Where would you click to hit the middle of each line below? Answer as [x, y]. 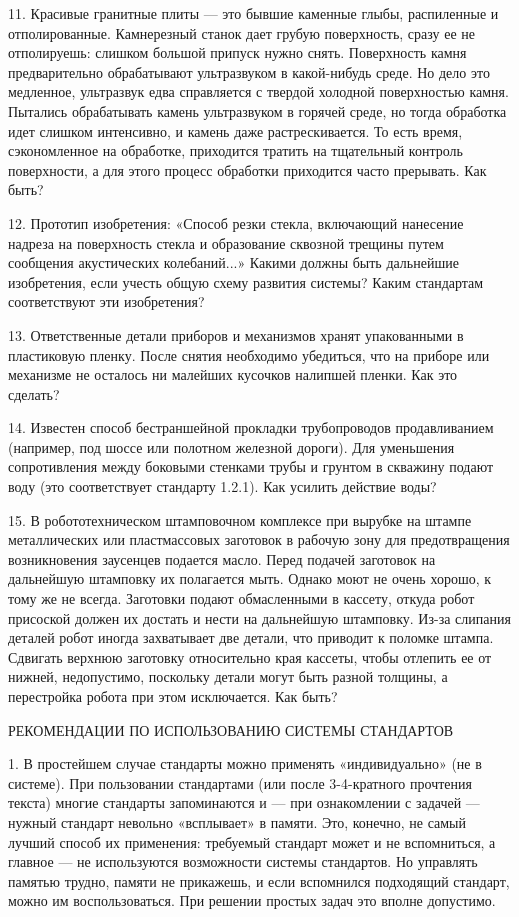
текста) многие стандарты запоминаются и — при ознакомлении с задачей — [244, 802]
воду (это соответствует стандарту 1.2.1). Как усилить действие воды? [222, 486]
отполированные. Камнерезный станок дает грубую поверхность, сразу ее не [241, 32]
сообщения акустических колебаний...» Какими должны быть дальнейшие [233, 262]
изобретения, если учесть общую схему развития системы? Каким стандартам [246, 281]
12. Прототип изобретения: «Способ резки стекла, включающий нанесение [236, 222]
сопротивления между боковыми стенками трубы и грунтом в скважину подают [251, 466]
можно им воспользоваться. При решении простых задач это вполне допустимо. [252, 900]
